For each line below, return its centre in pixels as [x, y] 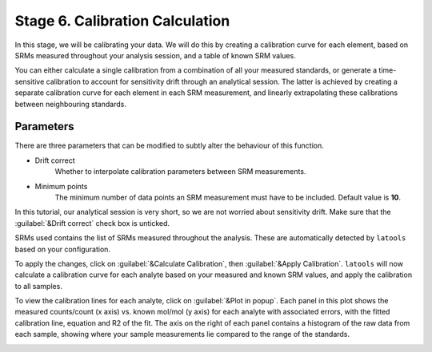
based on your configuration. [63, 249]
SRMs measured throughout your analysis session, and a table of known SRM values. [155, 55]
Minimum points [61, 186]
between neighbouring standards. [71, 104]
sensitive [30, 81]
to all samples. [39, 286]
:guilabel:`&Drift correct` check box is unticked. [92, 223]
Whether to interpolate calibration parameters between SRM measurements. [180, 172]
